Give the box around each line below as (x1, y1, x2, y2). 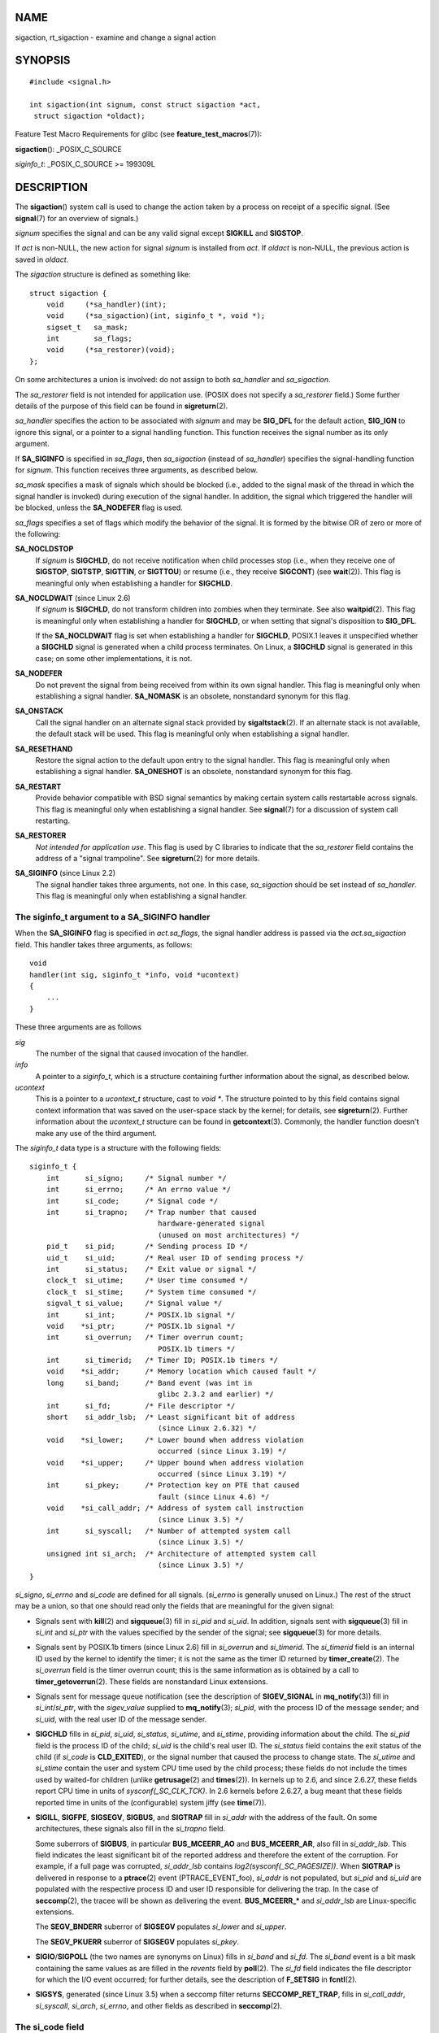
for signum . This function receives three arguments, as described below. (15, 464, 259, 475)
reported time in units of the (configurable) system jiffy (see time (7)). (35, 1797, 267, 1807)
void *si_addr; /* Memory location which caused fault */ (46, 1367, 317, 1376)
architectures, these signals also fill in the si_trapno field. (35, 1824, 226, 1834)
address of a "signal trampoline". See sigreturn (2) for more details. (35, 854, 260, 864)
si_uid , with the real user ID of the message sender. (35, 1714, 207, 1724)
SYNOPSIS (15, 54, 71, 67)
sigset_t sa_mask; (46, 322, 128, 332)
